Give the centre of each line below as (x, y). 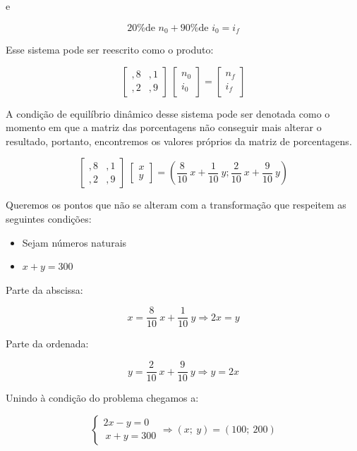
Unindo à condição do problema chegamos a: (102, 398)
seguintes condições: (49, 219)
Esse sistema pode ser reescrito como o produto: (110, 50)
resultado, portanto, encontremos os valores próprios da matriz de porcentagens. (179, 141)
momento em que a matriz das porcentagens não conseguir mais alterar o (164, 127)
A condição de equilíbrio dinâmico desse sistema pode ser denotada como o (168, 113)
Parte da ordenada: (47, 344)
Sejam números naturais (74, 242)
